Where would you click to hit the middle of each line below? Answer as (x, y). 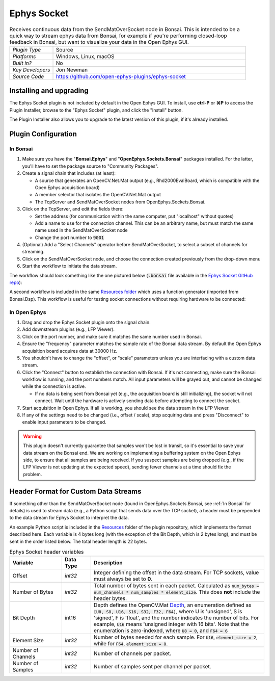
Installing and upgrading (49, 91)
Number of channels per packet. (132, 653)
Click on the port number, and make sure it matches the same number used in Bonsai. (112, 336)
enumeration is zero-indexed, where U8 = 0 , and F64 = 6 (161, 631)
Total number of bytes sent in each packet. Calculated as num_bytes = (176, 586)
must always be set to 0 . (123, 579)
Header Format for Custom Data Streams (76, 491)
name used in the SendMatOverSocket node (81, 230)
